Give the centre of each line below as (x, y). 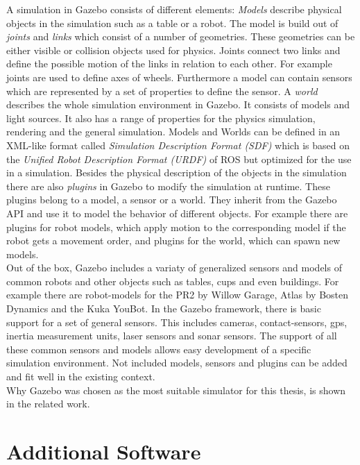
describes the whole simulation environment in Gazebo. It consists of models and (178, 104)
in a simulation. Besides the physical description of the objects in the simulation (177, 172)
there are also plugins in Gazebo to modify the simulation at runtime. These (168, 186)
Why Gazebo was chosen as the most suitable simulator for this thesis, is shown (176, 390)
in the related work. (48, 404)
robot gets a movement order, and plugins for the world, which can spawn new (173, 240)
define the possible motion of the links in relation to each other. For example (169, 64)
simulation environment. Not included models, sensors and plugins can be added (177, 363)
